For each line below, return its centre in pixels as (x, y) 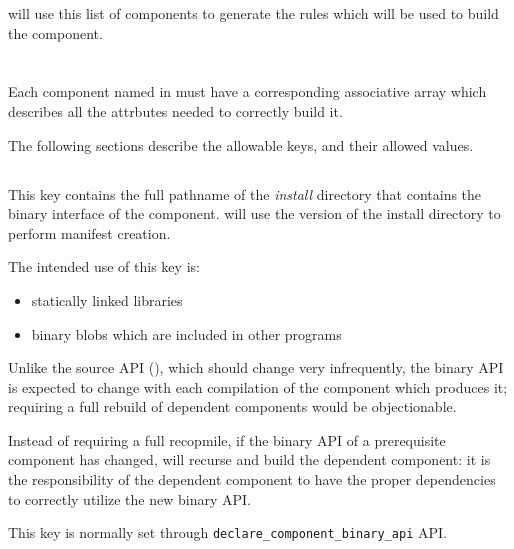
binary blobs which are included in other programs (186, 333)
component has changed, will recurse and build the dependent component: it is (249, 459)
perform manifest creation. (89, 232)
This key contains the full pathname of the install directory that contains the (245, 193)
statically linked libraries (107, 299)
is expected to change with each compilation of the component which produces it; (258, 386)
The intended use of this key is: (104, 266)
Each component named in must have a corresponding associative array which (247, 91)
